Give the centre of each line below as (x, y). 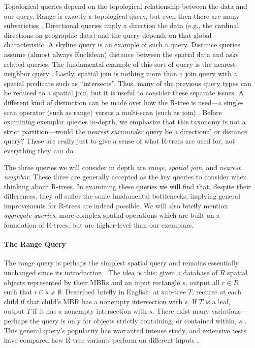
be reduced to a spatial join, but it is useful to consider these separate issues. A (124, 93)
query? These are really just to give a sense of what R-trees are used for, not (120, 141)
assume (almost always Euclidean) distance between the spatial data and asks (121, 54)
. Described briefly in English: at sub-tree (124, 292)
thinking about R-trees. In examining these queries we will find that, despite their (127, 186)
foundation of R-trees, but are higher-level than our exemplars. (99, 225)
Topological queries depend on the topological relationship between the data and (126, 6)
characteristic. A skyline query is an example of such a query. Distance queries (122, 44)
